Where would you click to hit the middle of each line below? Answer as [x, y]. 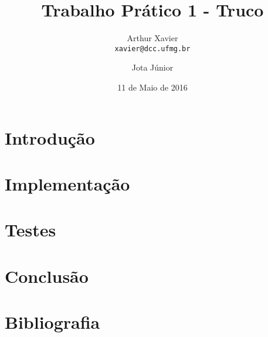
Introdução [50, 137]
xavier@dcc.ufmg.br [152, 49]
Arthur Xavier [152, 38]
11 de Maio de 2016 [152, 87]
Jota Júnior [152, 67]
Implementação [67, 183]
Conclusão [47, 276]
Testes [30, 230]
